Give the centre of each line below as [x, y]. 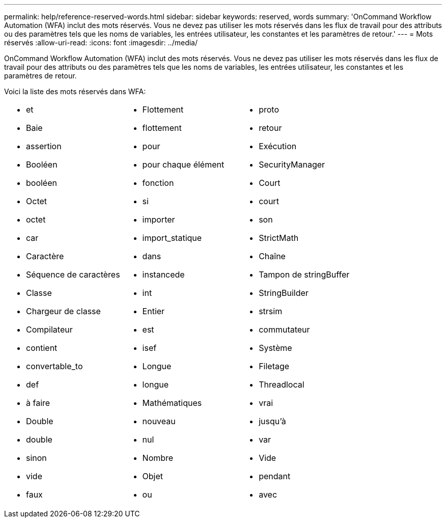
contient [42, 348]
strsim [271, 311]
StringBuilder [284, 293]
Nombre [158, 458]
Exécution [278, 146]
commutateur [284, 329]
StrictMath [279, 238]
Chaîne [272, 256]
